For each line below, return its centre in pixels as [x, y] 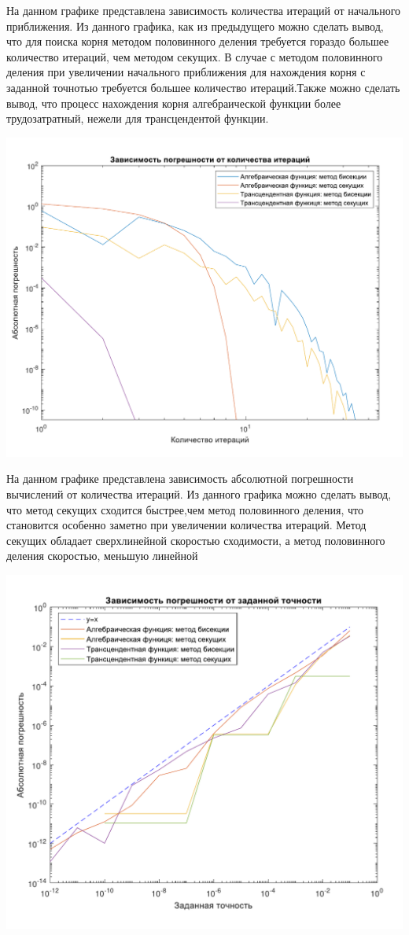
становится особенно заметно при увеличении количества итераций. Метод [186, 525]
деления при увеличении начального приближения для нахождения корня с [186, 72]
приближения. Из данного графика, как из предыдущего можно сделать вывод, [195, 26]
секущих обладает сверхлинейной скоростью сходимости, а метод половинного [196, 540]
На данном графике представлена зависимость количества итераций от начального [204, 10]
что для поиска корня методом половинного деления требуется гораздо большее [198, 41]
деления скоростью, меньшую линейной [102, 556]
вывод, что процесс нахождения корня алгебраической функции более [174, 103]
